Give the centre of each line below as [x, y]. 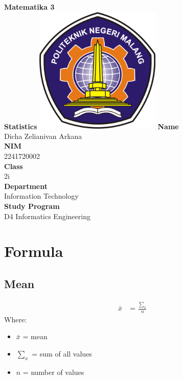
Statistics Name [91, 126]
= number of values [53, 372]
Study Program [32, 206]
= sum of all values [62, 354]
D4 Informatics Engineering [47, 216]
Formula [34, 251]
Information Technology [41, 196]
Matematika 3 [29, 7]
